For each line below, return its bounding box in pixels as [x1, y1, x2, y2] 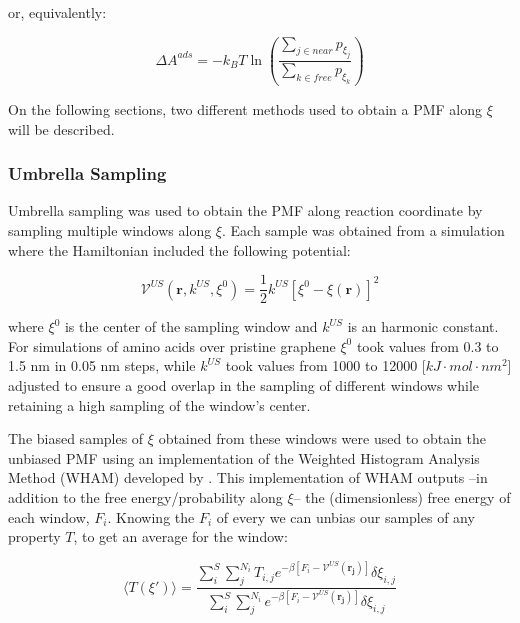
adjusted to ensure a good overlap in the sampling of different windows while [8, 375, 479, 396]
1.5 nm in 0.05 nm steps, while [8, 355, 196, 376]
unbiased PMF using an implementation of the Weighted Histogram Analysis [8, 447, 480, 468]
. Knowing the [107, 506, 195, 527]
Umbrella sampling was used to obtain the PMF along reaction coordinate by [8, 200, 483, 221]
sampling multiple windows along [8, 220, 212, 241]
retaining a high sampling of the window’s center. [8, 394, 311, 415]
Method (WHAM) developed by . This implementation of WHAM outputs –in [8, 467, 488, 488]
